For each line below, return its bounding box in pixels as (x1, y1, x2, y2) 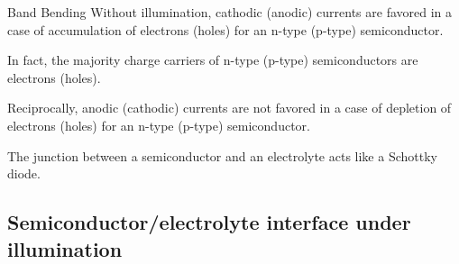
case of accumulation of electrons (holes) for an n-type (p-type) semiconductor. (7, 20, 444, 39)
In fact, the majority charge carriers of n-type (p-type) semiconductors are (7, 50, 418, 69)
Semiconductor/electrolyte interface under (7, 208, 411, 236)
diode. (7, 164, 41, 183)
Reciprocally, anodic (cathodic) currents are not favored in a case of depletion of (7, 98, 452, 117)
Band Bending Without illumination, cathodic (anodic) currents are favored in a (7, 3, 453, 21)
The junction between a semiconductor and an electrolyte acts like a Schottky (7, 146, 437, 165)
